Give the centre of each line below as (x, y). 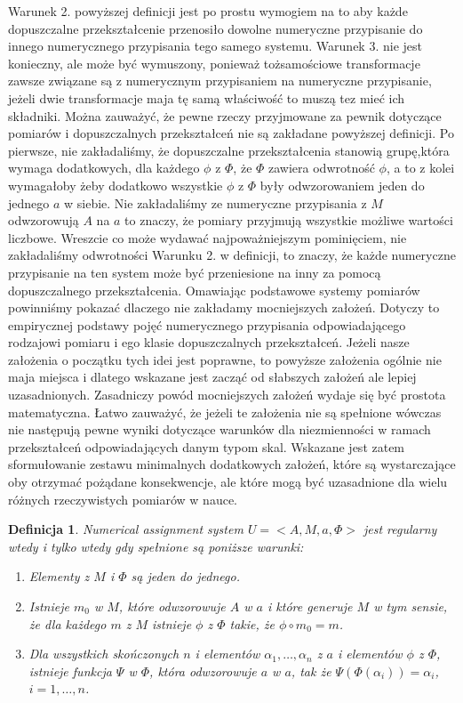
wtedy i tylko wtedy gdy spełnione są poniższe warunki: (156, 546)
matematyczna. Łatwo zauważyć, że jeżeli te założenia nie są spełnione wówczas (225, 412)
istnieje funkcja (70, 671)
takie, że (252, 623)
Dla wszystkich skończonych (104, 654)
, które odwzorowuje (172, 606)
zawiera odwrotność (322, 168)
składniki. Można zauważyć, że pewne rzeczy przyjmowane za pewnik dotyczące (225, 115)
